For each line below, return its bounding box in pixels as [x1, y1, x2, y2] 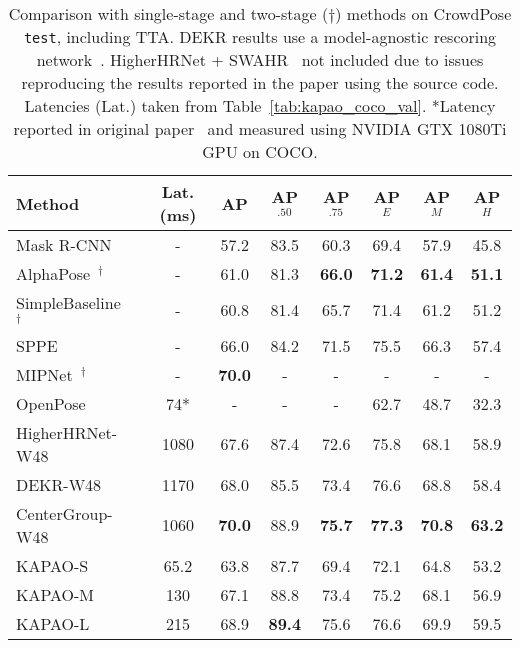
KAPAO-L [16, 611, 90, 635]
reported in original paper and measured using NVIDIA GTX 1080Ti [13, 117, 507, 140]
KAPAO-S [16, 553, 89, 577]
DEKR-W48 [16, 472, 102, 496]
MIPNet [16, 362, 73, 386]
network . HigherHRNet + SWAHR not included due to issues [36, 48, 484, 71]
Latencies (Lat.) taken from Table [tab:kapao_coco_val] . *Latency [24, 94, 496, 117]
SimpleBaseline [16, 291, 121, 314]
